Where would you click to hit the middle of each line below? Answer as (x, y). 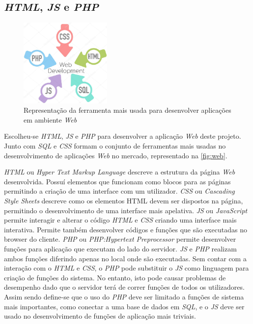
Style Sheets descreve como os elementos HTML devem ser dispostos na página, (124, 200)
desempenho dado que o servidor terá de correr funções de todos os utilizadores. (124, 287)
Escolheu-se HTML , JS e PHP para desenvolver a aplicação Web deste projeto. (123, 136)
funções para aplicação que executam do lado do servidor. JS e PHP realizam (120, 248)
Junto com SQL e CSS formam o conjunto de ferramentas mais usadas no (115, 146)
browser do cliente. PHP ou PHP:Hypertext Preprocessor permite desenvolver (120, 239)
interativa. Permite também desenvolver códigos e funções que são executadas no (126, 229)
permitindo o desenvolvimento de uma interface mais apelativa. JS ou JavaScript (126, 210)
